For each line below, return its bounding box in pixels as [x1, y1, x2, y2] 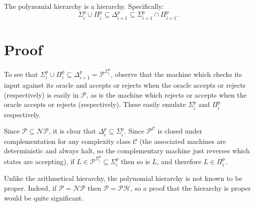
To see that [4, 69, 38, 79]
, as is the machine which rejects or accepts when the [86, 89, 247, 100]
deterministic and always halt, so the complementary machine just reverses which [4, 145, 250, 156]
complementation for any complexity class [4, 136, 131, 146]
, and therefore [157, 156, 201, 166]
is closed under [157, 126, 202, 136]
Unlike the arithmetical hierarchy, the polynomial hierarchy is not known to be [4, 173, 242, 183]
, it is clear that [48, 126, 96, 136]
